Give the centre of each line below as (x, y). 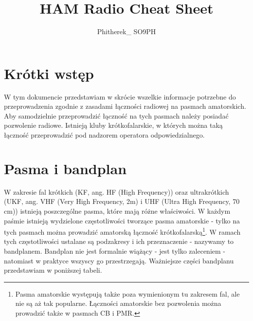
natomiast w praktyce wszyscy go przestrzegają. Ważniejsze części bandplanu (119, 260)
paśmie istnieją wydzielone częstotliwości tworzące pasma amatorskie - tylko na (122, 220)
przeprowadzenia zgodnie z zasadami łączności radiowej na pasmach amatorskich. (125, 106)
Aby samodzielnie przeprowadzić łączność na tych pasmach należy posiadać (116, 115)
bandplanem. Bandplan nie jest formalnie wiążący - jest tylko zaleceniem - (115, 251)
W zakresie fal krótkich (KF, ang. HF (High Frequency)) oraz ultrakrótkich (117, 191)
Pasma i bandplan (65, 168)
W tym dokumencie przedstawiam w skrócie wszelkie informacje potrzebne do (120, 96)
